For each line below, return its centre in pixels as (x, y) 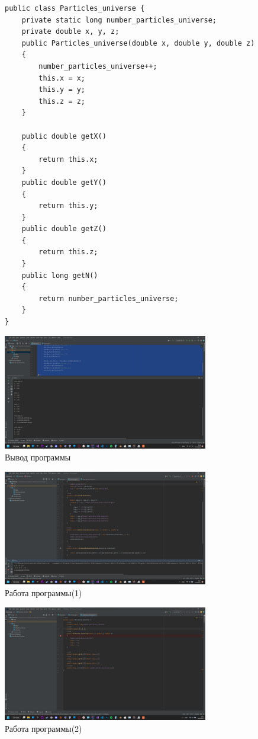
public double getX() (64, 136)
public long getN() (60, 275)
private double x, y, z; (70, 32)
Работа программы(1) (43, 592)
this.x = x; (62, 78)
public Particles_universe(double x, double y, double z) (138, 43)
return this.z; (68, 252)
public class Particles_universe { (75, 8)
